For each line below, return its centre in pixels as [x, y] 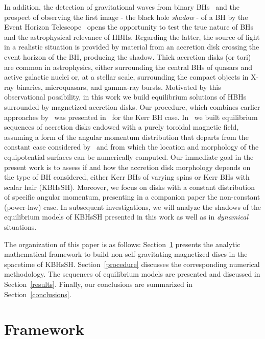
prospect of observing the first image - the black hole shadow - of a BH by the [126, 17]
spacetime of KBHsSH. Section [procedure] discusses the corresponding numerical [132, 264]
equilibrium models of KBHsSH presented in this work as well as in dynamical [126, 217]
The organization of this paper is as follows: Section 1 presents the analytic [122, 244]
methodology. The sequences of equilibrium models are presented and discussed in [132, 274]
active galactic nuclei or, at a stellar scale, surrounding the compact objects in [126, 77]
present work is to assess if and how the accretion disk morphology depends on [127, 167]
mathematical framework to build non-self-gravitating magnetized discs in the [126, 254]
